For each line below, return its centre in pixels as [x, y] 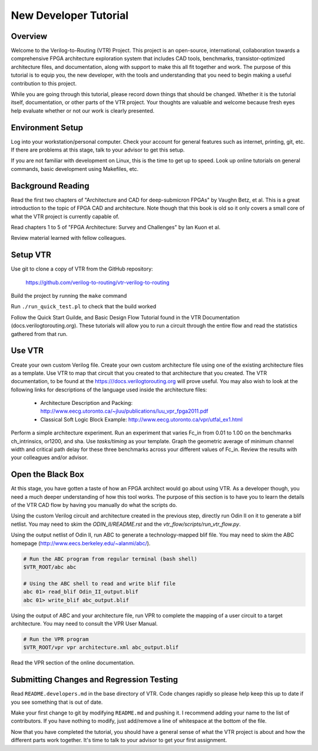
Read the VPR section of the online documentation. [73, 663]
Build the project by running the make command [69, 296]
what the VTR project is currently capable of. [65, 216]
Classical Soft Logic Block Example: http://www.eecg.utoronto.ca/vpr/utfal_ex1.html [141, 419]
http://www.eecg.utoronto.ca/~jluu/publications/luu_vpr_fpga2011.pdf [124, 411]
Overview [29, 36]
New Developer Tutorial [70, 15]
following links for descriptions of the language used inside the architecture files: [109, 390]
